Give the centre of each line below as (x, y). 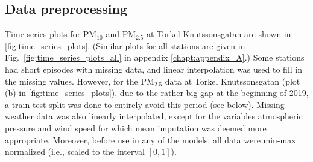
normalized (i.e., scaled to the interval (75, 151)
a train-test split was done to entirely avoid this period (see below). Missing (145, 104)
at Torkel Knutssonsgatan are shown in (219, 34)
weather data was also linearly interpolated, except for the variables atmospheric (154, 116)
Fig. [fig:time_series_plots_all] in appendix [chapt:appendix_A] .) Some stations (155, 57)
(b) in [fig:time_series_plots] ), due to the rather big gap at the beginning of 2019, (157, 93)
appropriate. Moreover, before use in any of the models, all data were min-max (150, 139)
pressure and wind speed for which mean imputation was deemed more (136, 127)
